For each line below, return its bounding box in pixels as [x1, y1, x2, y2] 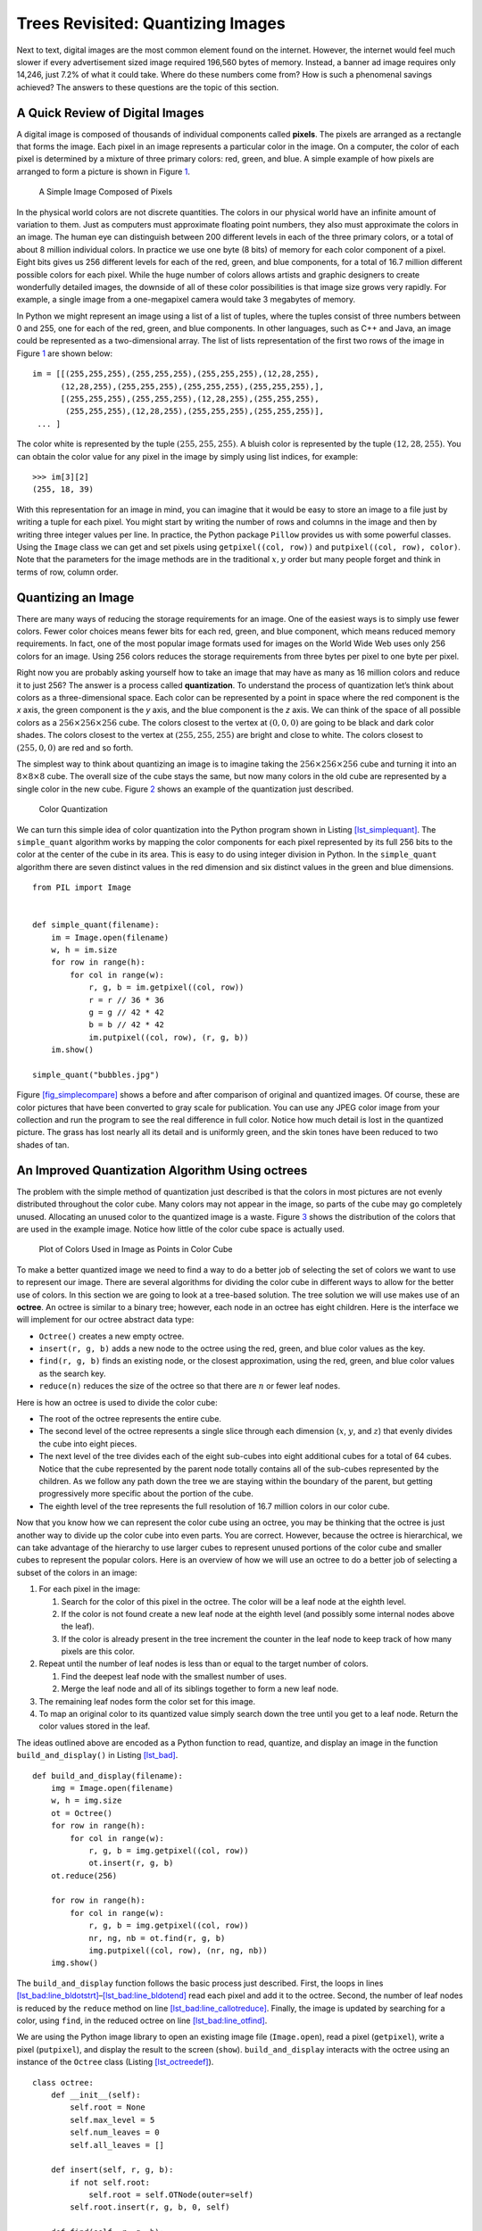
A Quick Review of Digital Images [16, 105, 204, 120]
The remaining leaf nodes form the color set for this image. [38, 1696, 256, 1706]
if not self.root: [70, 2177, 151, 2187]
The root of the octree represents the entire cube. [38, 1414, 222, 1424]
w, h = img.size [50, 1796, 122, 1806]
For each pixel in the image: [38, 1584, 141, 1595]
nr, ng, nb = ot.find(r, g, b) [88, 1933, 226, 1943]
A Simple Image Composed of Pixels [38, 187, 173, 197]
